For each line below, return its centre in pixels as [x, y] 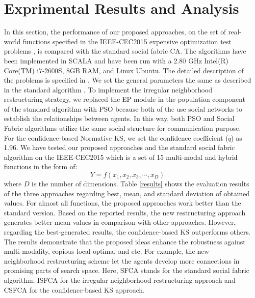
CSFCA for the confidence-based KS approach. [74, 289]
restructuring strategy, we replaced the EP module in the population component [125, 99]
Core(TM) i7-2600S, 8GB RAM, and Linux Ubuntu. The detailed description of [124, 70]
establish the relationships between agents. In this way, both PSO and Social [119, 118]
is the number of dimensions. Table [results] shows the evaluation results [140, 184]
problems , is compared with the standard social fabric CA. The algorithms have [125, 51]
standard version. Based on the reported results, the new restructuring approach [125, 212]
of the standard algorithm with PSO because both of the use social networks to [123, 108]
